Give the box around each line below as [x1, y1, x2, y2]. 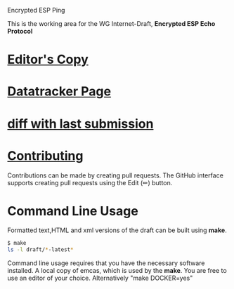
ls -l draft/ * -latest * [7, 246, 74, 253]
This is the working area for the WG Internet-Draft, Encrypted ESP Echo [7, 20, 216, 27]
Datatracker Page [7, 83, 111, 100]
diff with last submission [7, 116, 154, 132]
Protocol [7, 27, 33, 35]
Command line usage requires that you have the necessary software [7, 259, 205, 267]
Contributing [7, 147, 84, 163]
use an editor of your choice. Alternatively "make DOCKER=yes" [7, 274, 193, 283]
